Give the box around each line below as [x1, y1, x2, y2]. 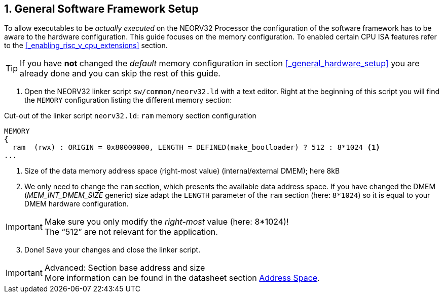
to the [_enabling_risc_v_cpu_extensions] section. [4, 41, 168, 50]
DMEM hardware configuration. [24, 199, 129, 208]
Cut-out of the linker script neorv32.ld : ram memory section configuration [4, 111, 256, 120]
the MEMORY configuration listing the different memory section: [24, 96, 232, 105]
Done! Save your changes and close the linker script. [24, 245, 201, 254]
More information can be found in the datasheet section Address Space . [44, 273, 320, 283]
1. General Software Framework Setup [4, 3, 199, 15]
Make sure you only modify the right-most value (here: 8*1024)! [44, 217, 289, 227]
